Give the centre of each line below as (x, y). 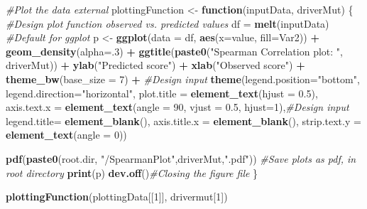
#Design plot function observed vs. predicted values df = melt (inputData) (168, 23)
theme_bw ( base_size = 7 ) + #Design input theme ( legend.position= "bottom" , (183, 79)
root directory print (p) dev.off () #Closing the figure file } (132, 172)
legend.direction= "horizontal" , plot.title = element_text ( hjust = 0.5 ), (162, 93)
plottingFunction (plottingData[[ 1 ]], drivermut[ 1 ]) (117, 197)
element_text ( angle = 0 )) (66, 135)
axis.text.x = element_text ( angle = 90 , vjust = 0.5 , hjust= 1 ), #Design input (177, 107)
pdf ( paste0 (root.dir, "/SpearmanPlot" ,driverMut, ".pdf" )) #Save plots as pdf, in (181, 158)
